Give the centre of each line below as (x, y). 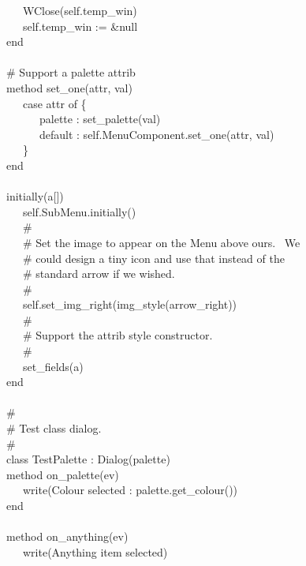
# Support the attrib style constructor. (118, 335)
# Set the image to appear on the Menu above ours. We (161, 242)
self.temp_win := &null (80, 26)
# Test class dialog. (54, 428)
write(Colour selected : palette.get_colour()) (130, 490)
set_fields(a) (53, 366)
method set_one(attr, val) (69, 87)
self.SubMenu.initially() (79, 211)
